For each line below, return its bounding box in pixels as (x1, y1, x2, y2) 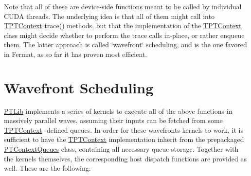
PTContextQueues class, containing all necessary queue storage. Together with (4, 144, 239, 154)
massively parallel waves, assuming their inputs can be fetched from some (4, 115, 223, 125)
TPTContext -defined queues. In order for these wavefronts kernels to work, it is (4, 124, 243, 135)
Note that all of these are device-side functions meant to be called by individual (4, 1, 242, 11)
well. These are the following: (4, 163, 91, 173)
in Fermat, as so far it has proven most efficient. (4, 49, 147, 59)
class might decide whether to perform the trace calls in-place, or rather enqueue (4, 30, 245, 40)
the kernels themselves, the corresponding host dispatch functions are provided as (4, 153, 247, 163)
